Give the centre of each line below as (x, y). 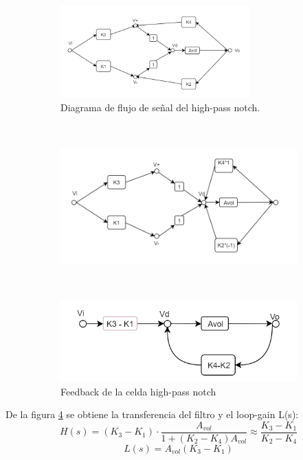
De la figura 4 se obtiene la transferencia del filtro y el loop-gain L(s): (152, 414)
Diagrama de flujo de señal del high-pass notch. (160, 107)
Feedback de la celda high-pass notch (138, 391)
